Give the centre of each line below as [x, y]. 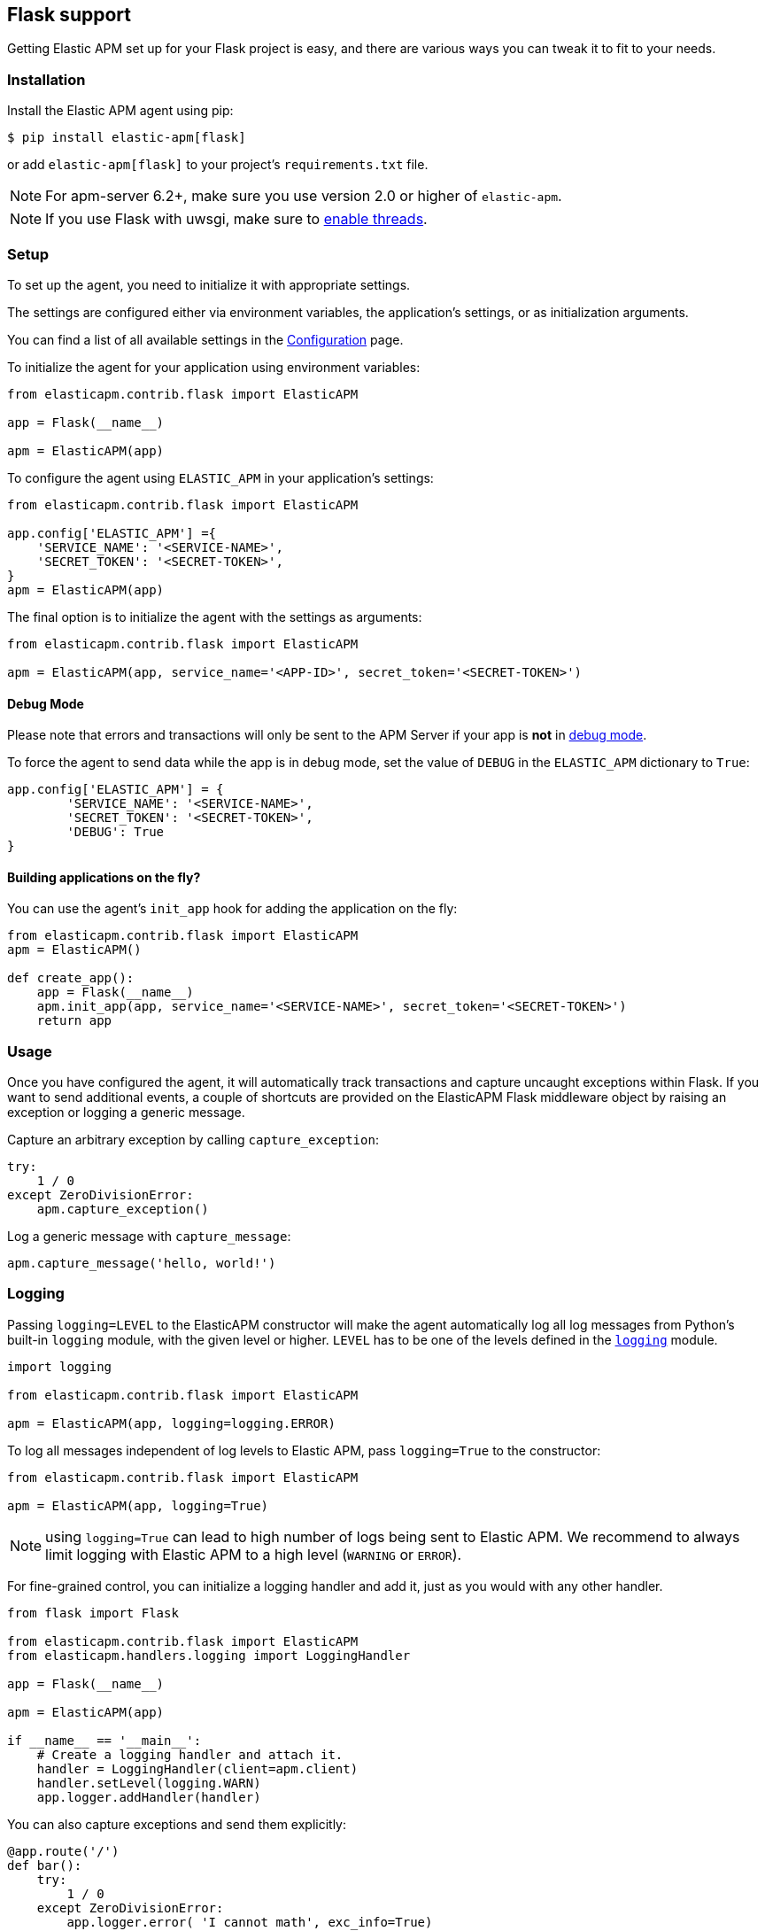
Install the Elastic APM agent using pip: [120, 111]
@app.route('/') [63, 1851]
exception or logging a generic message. [126, 1113]
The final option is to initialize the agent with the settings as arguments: [215, 617]
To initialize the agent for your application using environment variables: [214, 367]
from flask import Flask [93, 1613]
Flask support [69, 15]
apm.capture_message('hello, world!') [142, 1264]
